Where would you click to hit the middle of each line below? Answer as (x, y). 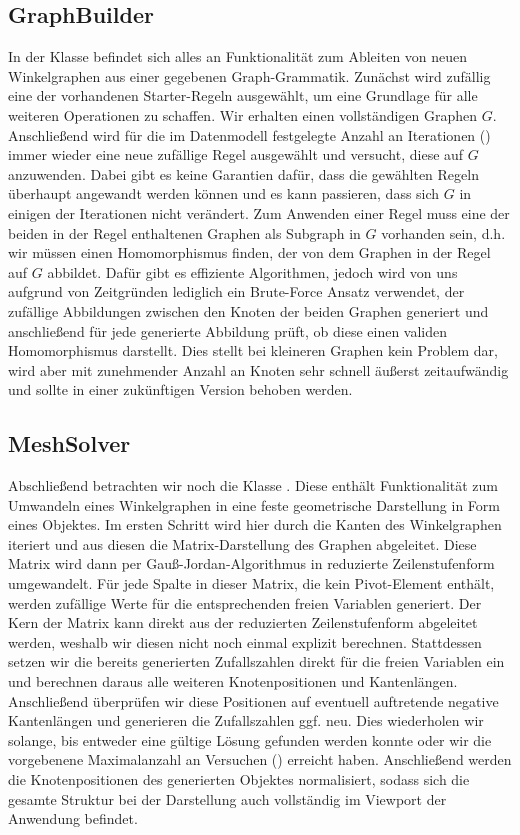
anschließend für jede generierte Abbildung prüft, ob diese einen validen (228, 330)
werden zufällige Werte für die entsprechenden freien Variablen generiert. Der (245, 602)
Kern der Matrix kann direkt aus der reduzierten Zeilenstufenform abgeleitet (243, 622)
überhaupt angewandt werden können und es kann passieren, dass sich (224, 193)
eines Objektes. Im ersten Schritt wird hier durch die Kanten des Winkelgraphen (255, 524)
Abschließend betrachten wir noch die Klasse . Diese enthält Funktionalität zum (253, 485)
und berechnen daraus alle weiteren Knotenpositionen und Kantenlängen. (233, 681)
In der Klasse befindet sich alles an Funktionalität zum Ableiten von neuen (238, 56)
